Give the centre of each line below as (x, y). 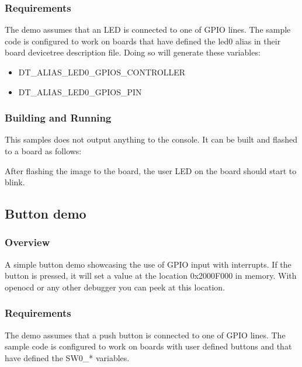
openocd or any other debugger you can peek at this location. (115, 287)
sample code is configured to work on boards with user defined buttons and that (148, 346)
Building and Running (58, 118)
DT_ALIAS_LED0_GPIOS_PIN (80, 91)
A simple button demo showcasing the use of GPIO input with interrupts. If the (148, 264)
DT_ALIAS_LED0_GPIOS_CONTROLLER (102, 72)
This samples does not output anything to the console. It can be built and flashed (151, 139)
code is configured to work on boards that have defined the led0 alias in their (143, 41)
